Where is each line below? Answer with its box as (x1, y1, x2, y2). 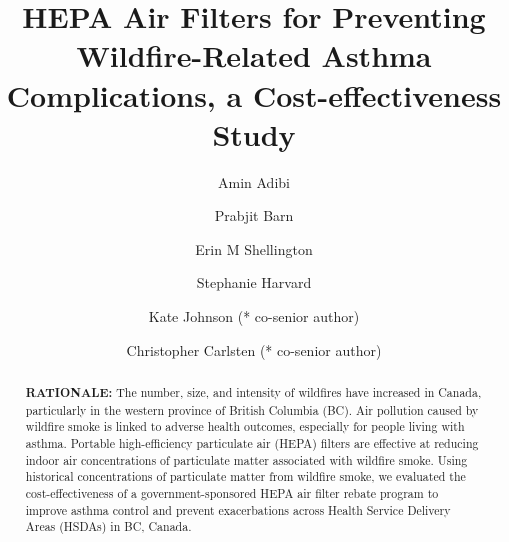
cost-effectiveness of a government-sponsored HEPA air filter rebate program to (25, 484, 439, 501)
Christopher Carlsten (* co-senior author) (126, 339, 382, 360)
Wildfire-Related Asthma (76, 35, 432, 76)
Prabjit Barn (214, 205, 294, 226)
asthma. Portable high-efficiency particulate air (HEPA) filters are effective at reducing (25, 435, 479, 452)
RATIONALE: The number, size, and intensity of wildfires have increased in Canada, (25, 384, 482, 402)
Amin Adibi (218, 171, 290, 192)
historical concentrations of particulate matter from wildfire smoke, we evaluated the (25, 468, 466, 485)
